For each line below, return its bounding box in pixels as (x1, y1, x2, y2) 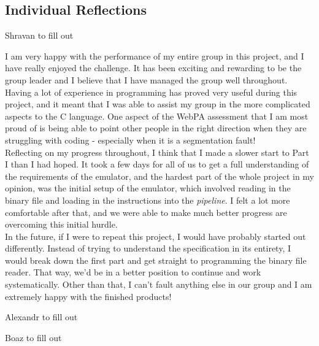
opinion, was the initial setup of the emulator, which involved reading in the (5, 182, 291, 194)
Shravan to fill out (5, 29, 74, 42)
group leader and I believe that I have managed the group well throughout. (5, 73, 288, 86)
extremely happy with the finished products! (5, 290, 172, 302)
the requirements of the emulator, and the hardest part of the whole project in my (5, 169, 314, 182)
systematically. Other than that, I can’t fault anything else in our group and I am (5, 278, 312, 291)
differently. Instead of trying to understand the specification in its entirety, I (5, 242, 291, 255)
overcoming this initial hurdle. (5, 218, 118, 231)
